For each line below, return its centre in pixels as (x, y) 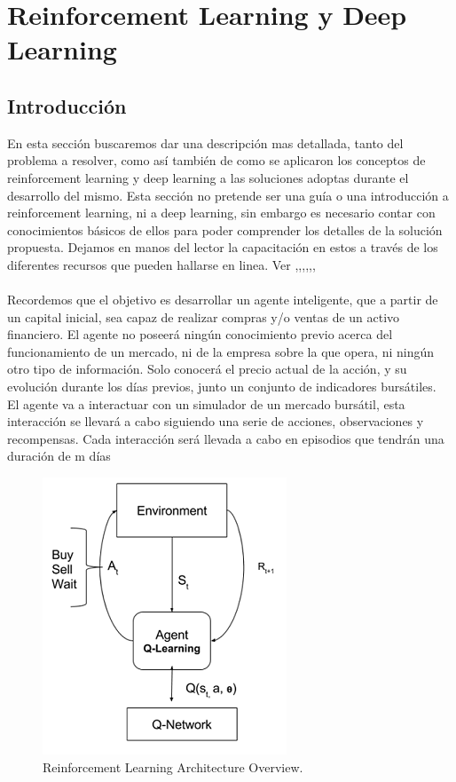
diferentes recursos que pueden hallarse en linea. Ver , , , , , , (161, 264)
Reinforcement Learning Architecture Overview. (173, 766)
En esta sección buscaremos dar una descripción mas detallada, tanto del (205, 142)
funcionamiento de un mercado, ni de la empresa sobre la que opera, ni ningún (220, 351)
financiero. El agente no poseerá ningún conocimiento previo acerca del (200, 334)
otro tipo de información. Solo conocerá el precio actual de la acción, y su (207, 369)
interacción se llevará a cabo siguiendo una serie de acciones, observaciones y (216, 421)
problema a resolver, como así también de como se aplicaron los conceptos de (216, 160)
